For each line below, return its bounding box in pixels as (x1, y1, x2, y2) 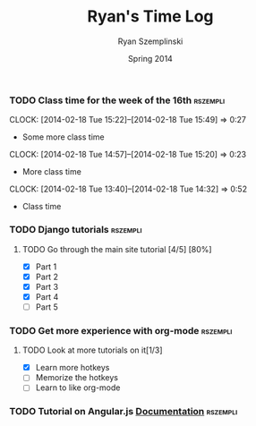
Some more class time (21, 132, 105, 142)
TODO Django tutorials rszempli (9, 224, 142, 236)
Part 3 (35, 281, 59, 292)
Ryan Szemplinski (117, 36, 183, 47)
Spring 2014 (128, 53, 173, 64)
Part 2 (35, 271, 58, 282)
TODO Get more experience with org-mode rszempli (9, 324, 233, 337)
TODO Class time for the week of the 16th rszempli (9, 94, 226, 106)
